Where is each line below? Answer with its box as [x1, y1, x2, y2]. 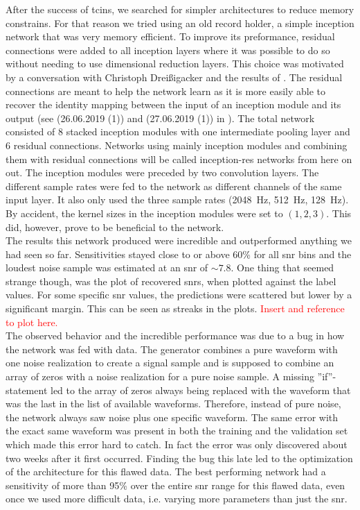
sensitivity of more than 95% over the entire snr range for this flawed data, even [6, 477, 345, 492]
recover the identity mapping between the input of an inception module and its [6, 97, 341, 112]
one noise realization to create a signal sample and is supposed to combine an [6, 355, 334, 370]
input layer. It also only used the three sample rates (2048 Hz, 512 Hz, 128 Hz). [6, 192, 349, 207]
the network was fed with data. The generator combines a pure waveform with [6, 341, 338, 356]
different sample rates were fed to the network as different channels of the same [6, 178, 342, 193]
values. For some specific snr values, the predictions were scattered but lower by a [6, 287, 352, 302]
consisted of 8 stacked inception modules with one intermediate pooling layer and [6, 124, 350, 139]
